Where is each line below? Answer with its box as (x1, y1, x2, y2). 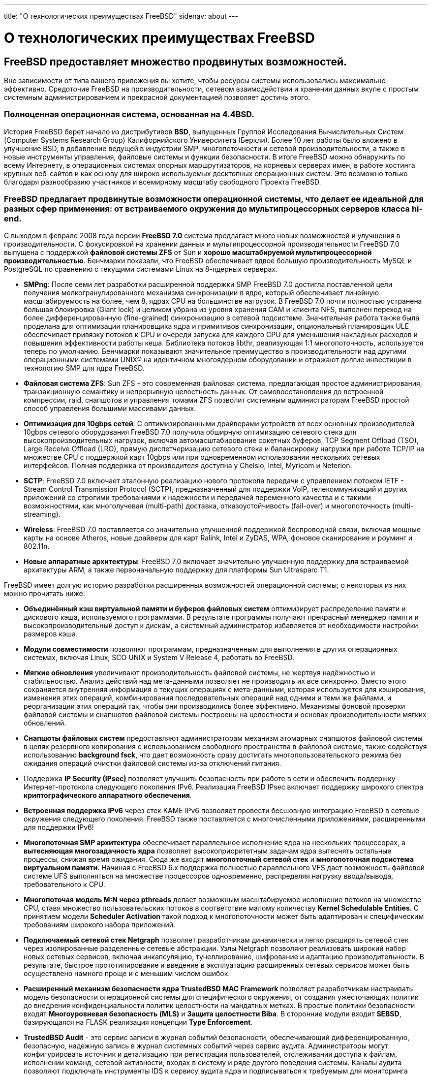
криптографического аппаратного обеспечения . (24, 791, 192, 800)
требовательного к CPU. (24, 880, 105, 889)
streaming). (24, 510, 61, 519)
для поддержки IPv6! (24, 823, 94, 832)
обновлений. (24, 719, 66, 727)
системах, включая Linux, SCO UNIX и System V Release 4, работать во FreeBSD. (24, 653, 295, 662)
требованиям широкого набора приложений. (24, 920, 176, 929)
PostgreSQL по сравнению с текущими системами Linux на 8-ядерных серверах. (4, 265, 277, 274)
